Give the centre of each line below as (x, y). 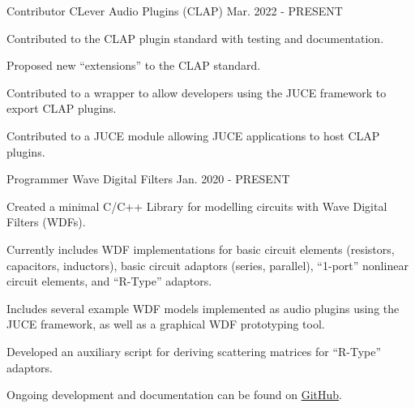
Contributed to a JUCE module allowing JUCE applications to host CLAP (193, 135)
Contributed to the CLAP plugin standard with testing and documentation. (195, 38)
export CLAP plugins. (62, 108)
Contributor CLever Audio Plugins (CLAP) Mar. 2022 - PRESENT (175, 11)
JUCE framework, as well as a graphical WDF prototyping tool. (166, 324)
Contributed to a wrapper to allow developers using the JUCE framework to (197, 92)
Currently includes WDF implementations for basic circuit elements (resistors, (201, 249)
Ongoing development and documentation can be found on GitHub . (174, 395)
